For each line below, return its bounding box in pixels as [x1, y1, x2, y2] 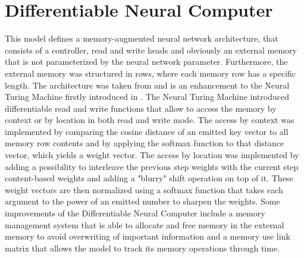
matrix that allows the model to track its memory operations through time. [5, 241, 280, 254]
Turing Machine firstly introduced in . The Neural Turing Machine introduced [5, 90, 289, 103]
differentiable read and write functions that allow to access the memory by [5, 102, 277, 114]
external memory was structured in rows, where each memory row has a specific [5, 67, 296, 79]
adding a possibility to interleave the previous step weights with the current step [5, 160, 299, 172]
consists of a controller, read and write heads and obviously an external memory [5, 43, 297, 56]
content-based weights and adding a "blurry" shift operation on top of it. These [5, 172, 293, 184]
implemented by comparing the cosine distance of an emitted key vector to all [5, 125, 289, 137]
